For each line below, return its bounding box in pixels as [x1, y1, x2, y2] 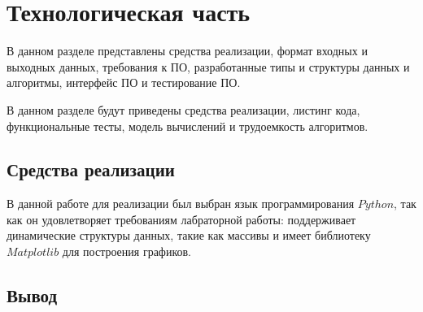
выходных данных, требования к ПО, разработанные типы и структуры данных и [7, 58, 410, 75]
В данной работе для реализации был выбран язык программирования [7, 195, 355, 212]
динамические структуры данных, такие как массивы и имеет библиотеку [7, 227, 371, 244]
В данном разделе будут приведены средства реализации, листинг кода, [7, 101, 360, 118]
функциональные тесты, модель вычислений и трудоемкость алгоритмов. [7, 117, 368, 134]
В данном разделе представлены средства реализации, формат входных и [7, 42, 368, 59]
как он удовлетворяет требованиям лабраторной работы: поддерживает [7, 210, 356, 227]
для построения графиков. [62, 243, 192, 260]
